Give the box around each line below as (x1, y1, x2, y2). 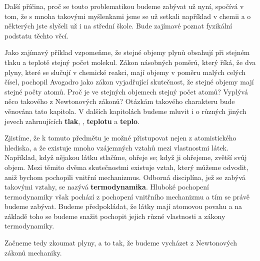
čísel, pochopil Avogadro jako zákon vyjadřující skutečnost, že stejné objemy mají (4, 76, 254, 87)
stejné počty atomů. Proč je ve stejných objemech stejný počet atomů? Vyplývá (4, 86, 248, 96)
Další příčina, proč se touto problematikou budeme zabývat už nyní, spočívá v (4, 1, 244, 11)
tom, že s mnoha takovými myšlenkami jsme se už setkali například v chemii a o (4, 10, 251, 21)
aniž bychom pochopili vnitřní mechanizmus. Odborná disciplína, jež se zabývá (4, 171, 245, 182)
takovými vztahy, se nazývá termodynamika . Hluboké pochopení (4, 181, 209, 192)
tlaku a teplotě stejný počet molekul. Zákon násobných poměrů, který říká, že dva (4, 56, 256, 67)
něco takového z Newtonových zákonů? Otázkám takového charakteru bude (4, 96, 235, 106)
